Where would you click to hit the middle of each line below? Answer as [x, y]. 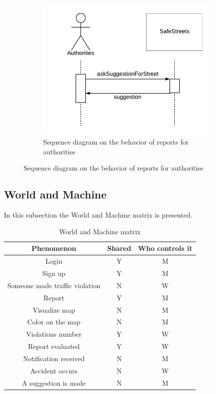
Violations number [54, 334]
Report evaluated [54, 346]
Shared [119, 248]
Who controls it [165, 248]
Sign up [54, 273]
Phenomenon [54, 248]
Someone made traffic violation [54, 285]
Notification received [54, 358]
